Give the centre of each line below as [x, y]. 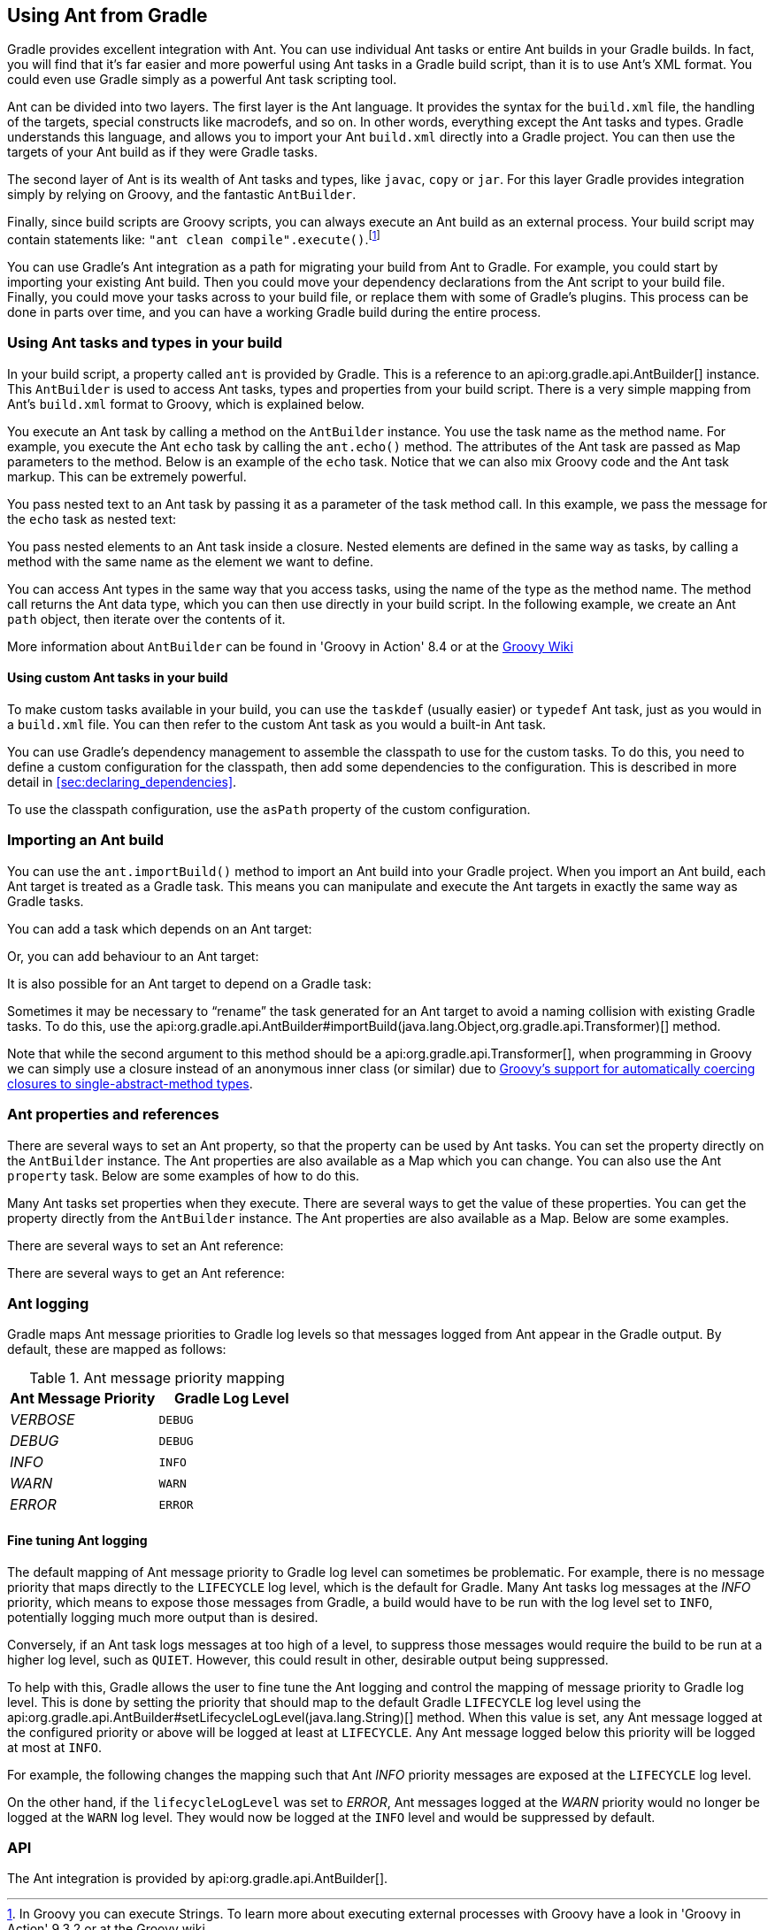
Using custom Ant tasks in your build [118, 678]
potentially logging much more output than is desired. [163, 1617]
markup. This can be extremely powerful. [127, 476]
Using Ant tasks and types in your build [145, 343]
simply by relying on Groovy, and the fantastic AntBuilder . [182, 195]
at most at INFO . [55, 1747]
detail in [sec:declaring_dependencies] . [122, 782]
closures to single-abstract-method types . [130, 1083]
